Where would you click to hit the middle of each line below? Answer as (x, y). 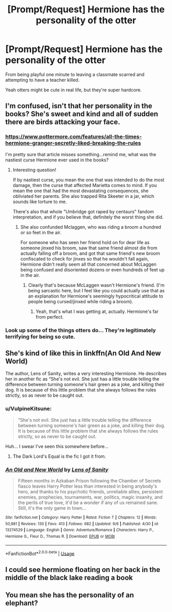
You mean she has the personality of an (70, 595)
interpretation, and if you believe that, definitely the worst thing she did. (88, 217)
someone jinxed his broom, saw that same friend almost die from (89, 248)
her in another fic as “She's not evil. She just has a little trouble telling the (82, 379)
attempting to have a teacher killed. (42, 80)
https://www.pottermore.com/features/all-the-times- (74, 137)
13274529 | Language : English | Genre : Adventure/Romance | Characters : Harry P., (80, 530)
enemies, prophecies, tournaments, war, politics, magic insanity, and (90, 497)
